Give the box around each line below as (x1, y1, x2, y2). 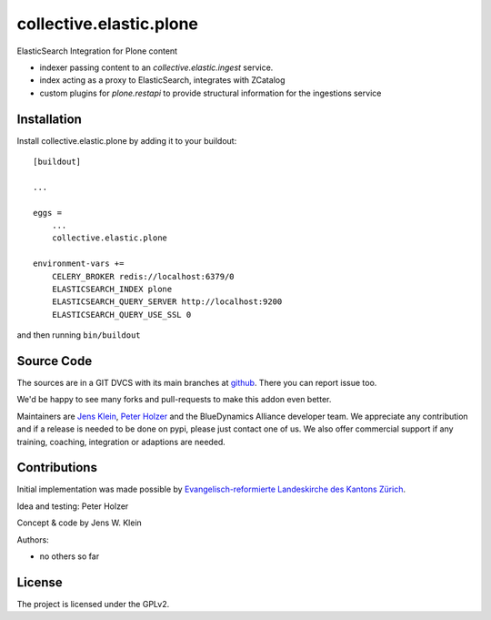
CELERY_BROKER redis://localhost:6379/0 (51, 271, 235, 281)
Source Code (16, 353, 93, 369)
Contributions (16, 460, 97, 475)
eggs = (33, 208, 63, 218)
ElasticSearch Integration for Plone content (16, 46, 177, 56)
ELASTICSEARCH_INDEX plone (51, 283, 173, 294)
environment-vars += (33, 259, 125, 269)
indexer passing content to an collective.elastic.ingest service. (39, 62, 274, 73)
